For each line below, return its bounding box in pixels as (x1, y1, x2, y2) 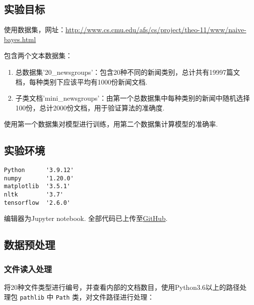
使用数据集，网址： (4, 24, 65, 35)
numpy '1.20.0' (4, 174, 74, 182)
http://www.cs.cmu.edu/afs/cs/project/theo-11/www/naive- (65, 24, 247, 35)
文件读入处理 (4, 262, 52, 275)
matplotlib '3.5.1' (4, 183, 71, 190)
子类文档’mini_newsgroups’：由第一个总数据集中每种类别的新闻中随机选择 (15, 93, 250, 103)
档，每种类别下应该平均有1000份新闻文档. (15, 76, 148, 87)
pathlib (20, 294, 44, 301)
